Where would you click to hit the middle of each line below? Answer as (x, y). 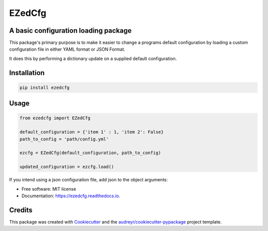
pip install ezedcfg (44, 87)
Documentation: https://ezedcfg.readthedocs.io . (71, 196)
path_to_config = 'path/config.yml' (64, 139)
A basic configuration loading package (70, 31)
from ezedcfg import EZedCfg (55, 118)
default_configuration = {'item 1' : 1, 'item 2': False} (92, 132)
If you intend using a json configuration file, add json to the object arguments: (89, 180)
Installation (27, 73)
